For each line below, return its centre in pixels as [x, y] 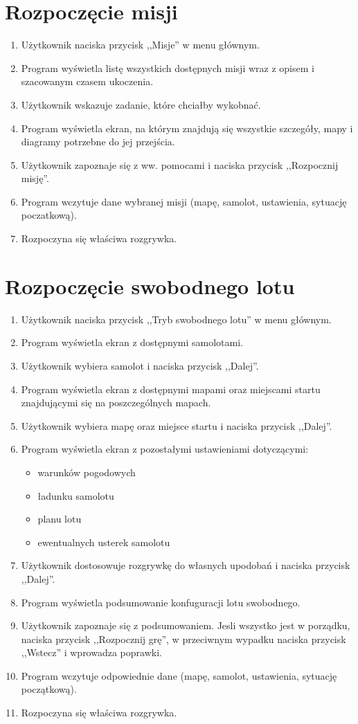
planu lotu [60, 519]
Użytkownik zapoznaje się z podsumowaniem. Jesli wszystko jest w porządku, [186, 625]
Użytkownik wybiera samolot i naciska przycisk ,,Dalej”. [140, 365]
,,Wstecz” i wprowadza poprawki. [91, 652]
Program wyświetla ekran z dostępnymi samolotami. [132, 342]
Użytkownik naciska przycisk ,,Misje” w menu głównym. [140, 45]
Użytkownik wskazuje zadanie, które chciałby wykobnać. [141, 104]
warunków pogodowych [87, 472]
